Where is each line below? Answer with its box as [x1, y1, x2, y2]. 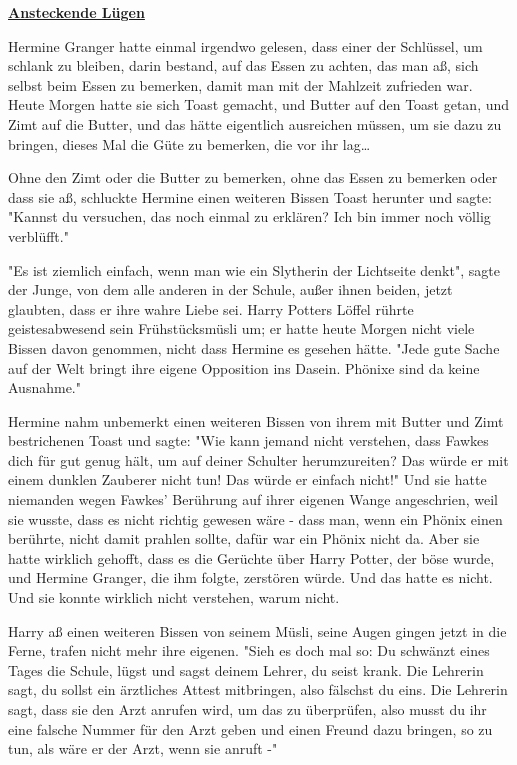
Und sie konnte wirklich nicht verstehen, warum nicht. [8, 587, 340, 608]
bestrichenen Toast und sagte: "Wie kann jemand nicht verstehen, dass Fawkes [8, 430, 489, 451]
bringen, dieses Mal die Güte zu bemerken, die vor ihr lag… [8, 133, 371, 154]
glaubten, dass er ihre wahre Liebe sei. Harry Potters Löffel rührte [8, 298, 414, 319]
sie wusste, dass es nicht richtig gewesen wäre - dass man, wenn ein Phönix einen [8, 508, 503, 529]
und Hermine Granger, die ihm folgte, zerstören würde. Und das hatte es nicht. [8, 567, 493, 588]
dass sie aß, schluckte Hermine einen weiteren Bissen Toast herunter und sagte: [8, 186, 492, 207]
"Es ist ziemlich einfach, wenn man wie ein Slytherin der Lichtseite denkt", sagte [8, 259, 500, 280]
